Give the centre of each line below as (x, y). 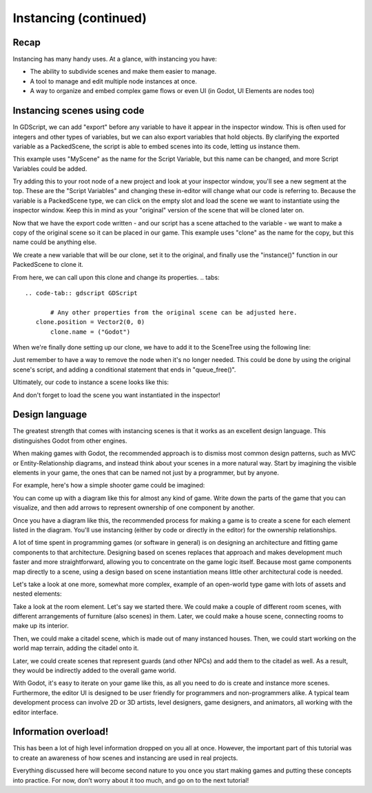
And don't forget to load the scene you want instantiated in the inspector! (116, 395)
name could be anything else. (54, 242)
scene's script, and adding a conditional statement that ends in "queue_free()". (124, 370)
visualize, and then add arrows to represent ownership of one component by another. (134, 508)
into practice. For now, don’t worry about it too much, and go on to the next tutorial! (131, 780)
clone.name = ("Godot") (91, 332)
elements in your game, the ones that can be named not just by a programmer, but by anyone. (146, 472)
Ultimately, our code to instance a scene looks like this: (91, 382)
